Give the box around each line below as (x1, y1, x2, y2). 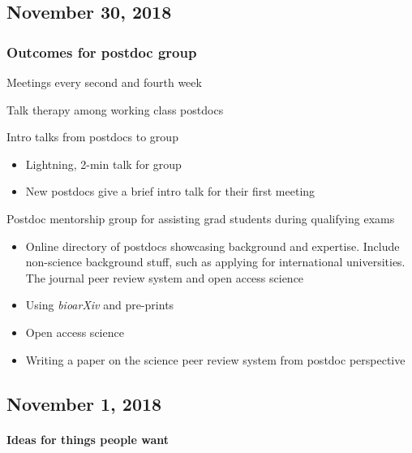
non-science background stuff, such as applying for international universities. (25, 253, 406, 270)
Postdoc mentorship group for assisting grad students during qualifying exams (6, 209, 395, 226)
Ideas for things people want (6, 430, 170, 447)
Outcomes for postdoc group (6, 41, 197, 62)
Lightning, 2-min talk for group (25, 155, 182, 172)
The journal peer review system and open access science (25, 269, 304, 286)
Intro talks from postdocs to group (6, 128, 178, 145)
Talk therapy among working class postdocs (6, 101, 224, 118)
